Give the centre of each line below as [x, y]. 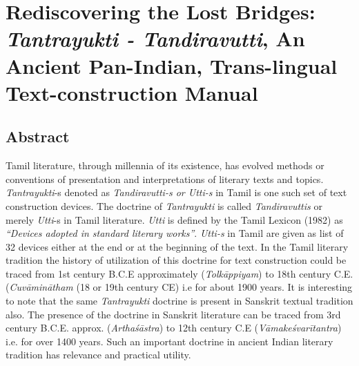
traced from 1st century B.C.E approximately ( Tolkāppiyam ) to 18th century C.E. [179, 273]
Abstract [38, 136]
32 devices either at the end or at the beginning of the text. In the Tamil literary [177, 246]
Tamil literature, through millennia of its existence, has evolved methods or [165, 165]
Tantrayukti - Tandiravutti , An [155, 39]
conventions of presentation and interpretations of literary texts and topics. [165, 179]
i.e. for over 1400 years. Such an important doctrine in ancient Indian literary [169, 341]
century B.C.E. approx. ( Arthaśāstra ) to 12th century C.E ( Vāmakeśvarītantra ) [174, 328]
